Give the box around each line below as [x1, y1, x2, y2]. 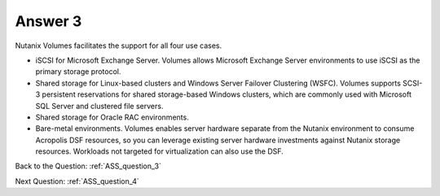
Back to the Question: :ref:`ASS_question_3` [15, 161, 162, 171]
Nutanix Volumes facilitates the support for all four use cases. [15, 41, 222, 50]
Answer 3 [15, 12, 82, 30]
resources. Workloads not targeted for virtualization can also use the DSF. [35, 146, 284, 156]
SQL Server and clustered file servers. [35, 101, 164, 111]
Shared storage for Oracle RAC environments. [35, 112, 189, 122]
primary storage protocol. [35, 67, 121, 76]
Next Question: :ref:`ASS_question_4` [15, 176, 140, 186]
